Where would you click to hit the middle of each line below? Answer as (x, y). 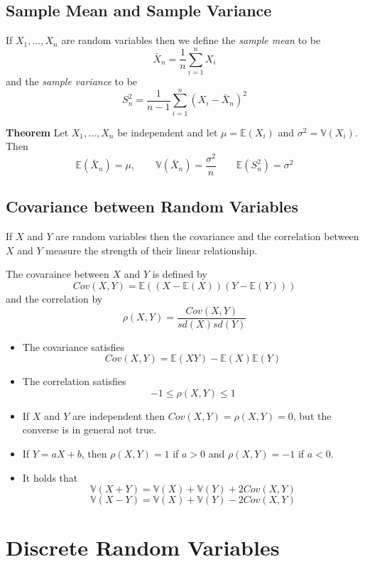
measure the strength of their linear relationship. (152, 250)
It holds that (50, 477)
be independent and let (168, 132)
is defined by (180, 274)
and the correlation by (54, 298)
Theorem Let (37, 132)
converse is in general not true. (89, 429)
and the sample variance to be (72, 81)
